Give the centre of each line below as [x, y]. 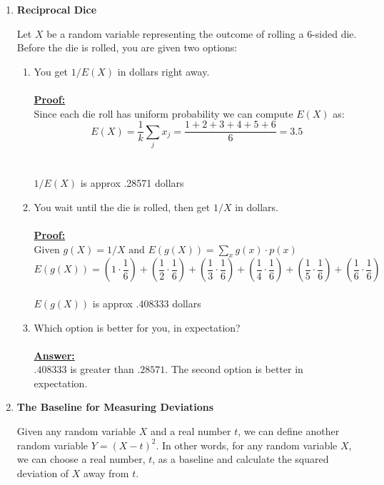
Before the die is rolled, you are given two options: [127, 47]
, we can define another [289, 431]
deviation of [43, 473]
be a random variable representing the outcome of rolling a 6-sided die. [202, 33]
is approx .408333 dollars [147, 303]
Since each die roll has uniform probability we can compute [163, 113]
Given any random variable [76, 431]
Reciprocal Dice [57, 9]
